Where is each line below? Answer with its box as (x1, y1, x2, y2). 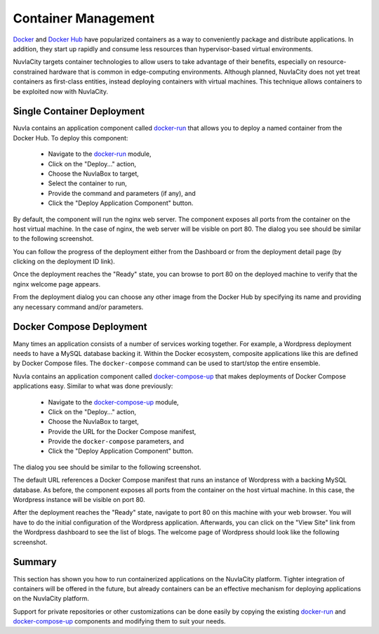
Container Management (13, 11, 155, 26)
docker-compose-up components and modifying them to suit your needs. (13, 617, 226, 626)
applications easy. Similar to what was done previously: (13, 382, 173, 390)
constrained (13, 67, 48, 76)
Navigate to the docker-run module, (48, 150, 152, 158)
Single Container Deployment (13, 105, 145, 117)
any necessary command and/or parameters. (13, 303, 144, 311)
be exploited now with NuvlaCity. (13, 87, 109, 95)
